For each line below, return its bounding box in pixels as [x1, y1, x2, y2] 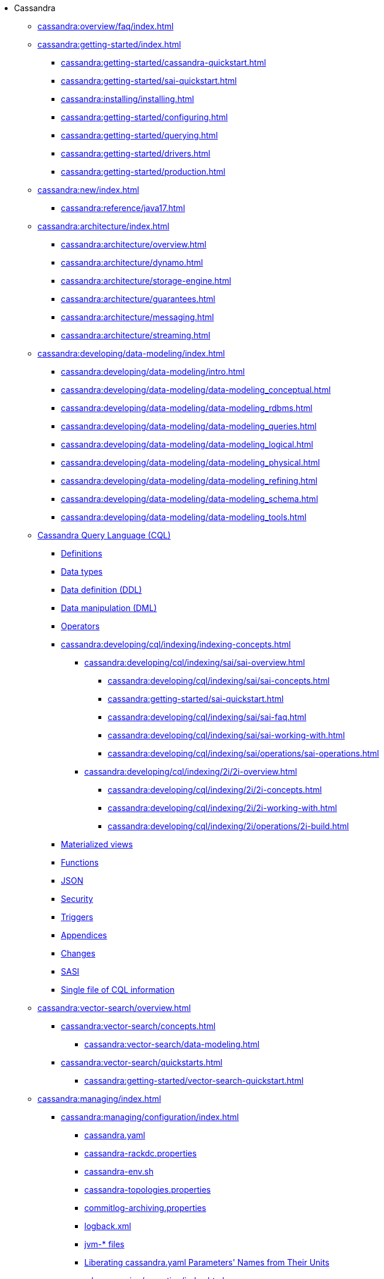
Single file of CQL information [61, 985, 175, 995]
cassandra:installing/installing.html [61, 94, 194, 104]
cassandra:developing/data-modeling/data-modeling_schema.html [61, 494, 318, 504]
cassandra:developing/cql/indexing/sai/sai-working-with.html [108, 730, 345, 740]
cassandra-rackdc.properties [84, 1148, 197, 1158]
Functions [61, 857, 99, 867]
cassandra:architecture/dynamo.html [61, 257, 203, 267]
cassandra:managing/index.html [37, 1094, 162, 1104]
